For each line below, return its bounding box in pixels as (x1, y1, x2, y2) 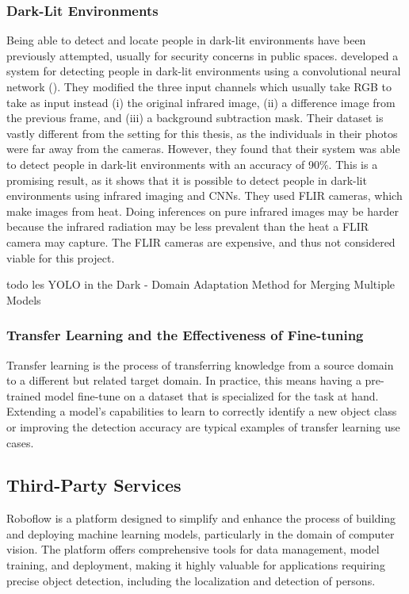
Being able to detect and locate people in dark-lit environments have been (6, 32, 366, 48)
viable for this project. (6, 249, 115, 266)
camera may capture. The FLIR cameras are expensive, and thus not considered (6, 233, 396, 250)
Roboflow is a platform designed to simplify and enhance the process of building (6, 510, 396, 527)
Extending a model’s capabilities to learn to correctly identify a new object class (6, 403, 397, 420)
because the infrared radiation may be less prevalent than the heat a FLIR (6, 218, 369, 235)
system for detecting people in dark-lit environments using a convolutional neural (6, 63, 401, 79)
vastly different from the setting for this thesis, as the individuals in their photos (6, 125, 398, 141)
